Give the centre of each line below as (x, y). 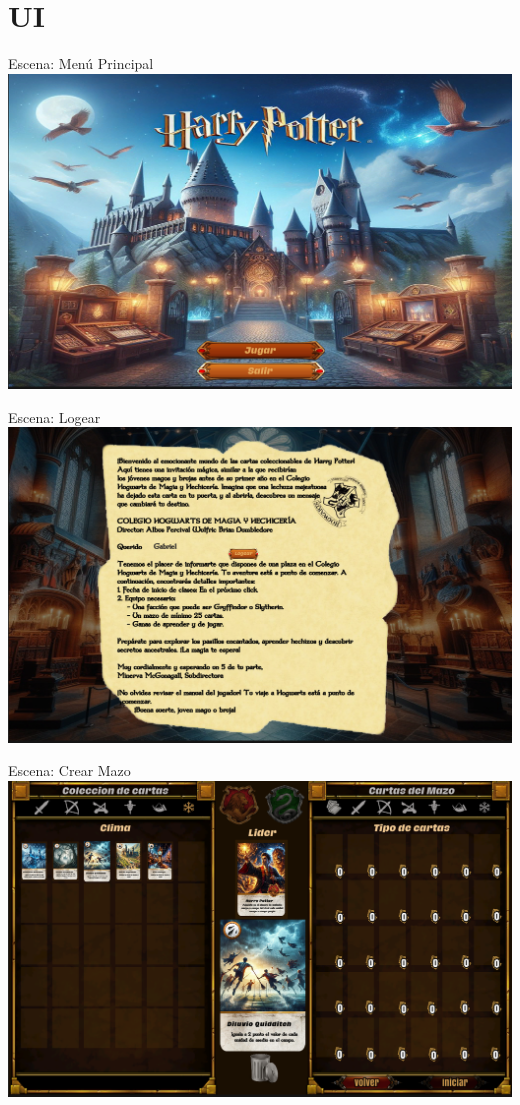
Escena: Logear (54, 416)
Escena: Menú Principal (81, 63)
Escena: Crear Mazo (69, 770)
